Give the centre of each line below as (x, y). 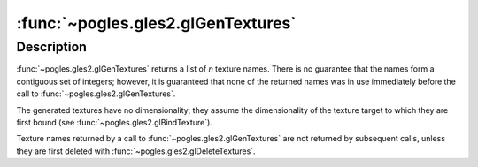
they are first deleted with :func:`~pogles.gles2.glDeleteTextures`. (136, 151)
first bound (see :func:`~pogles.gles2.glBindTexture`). (114, 122)
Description (52, 47)
